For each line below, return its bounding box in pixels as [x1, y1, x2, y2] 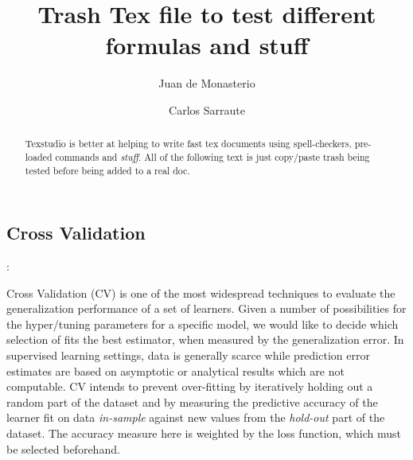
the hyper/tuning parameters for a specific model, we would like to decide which [6, 315, 399, 332]
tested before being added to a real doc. [25, 163, 190, 177]
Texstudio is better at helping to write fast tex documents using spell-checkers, [25, 137, 352, 150]
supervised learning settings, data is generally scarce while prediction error [6, 347, 370, 364]
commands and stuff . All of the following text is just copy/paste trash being [55, 150, 370, 163]
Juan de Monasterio [158, 75, 255, 92]
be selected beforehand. [6, 440, 120, 457]
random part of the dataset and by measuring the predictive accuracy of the [6, 393, 378, 410]
